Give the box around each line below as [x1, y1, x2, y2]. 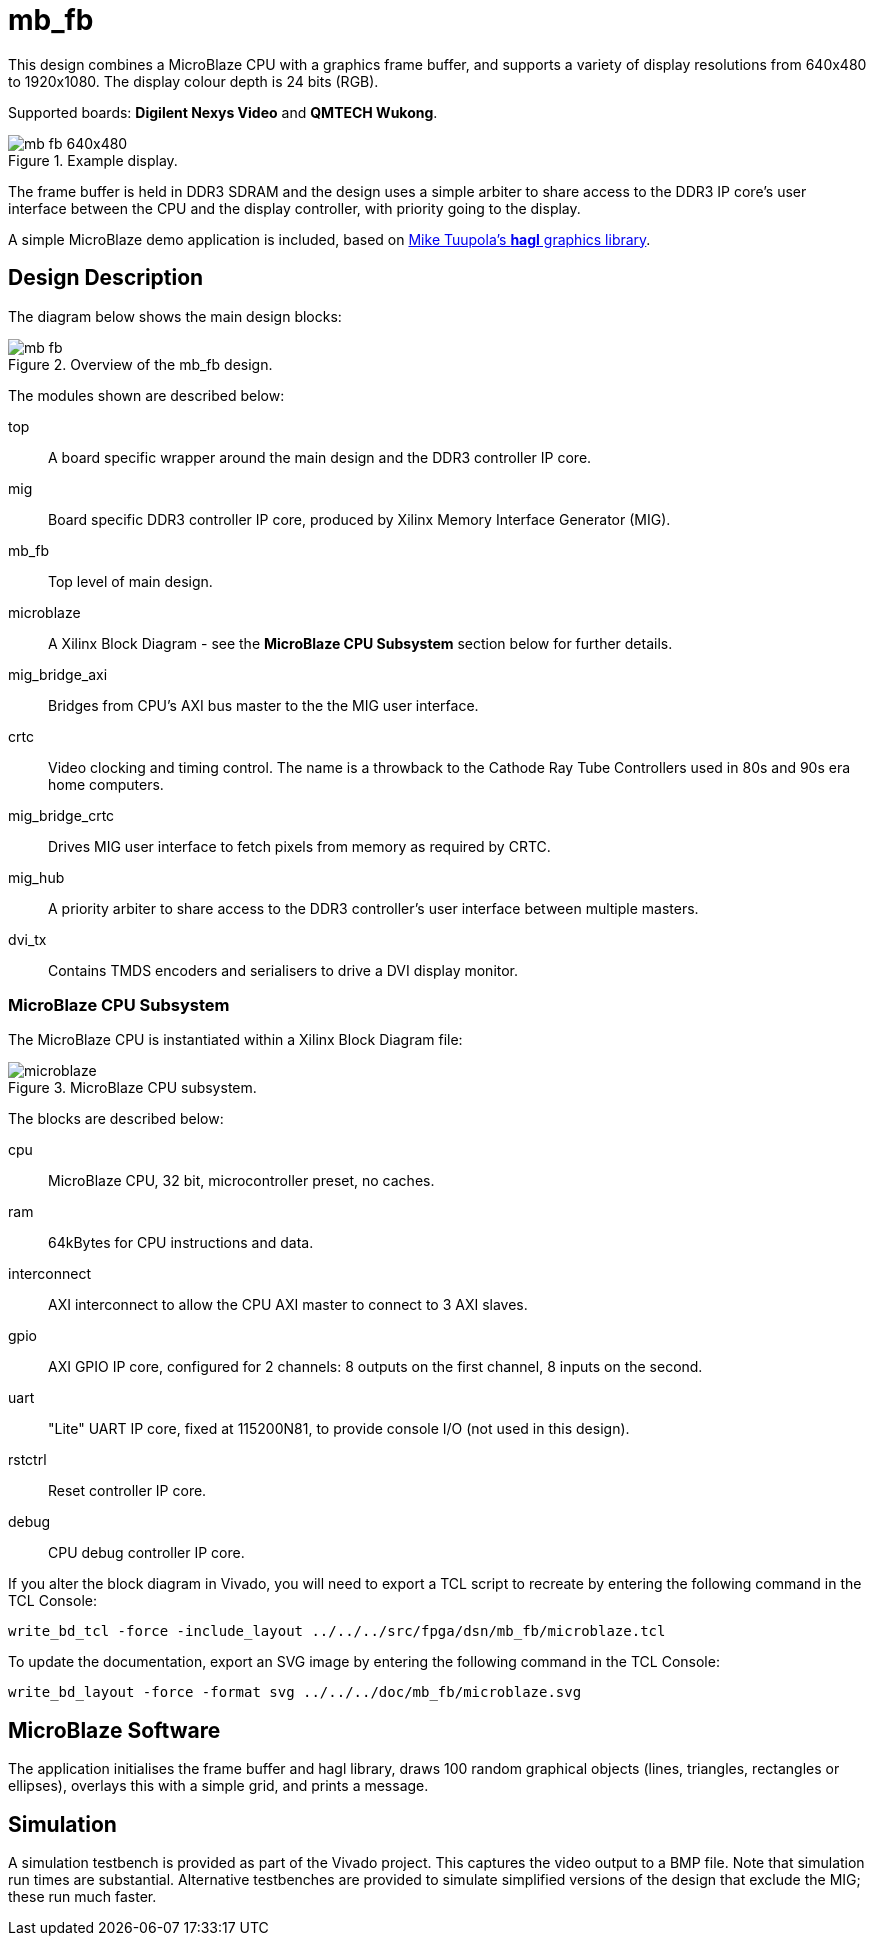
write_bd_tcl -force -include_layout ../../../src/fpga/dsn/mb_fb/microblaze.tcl [8, 1623, 666, 1640]
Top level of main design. [48, 572, 213, 590]
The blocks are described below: [8, 1110, 224, 1128]
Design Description [8, 265, 204, 291]
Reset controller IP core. [48, 1482, 207, 1500]
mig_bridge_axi [8, 665, 108, 683]
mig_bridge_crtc [8, 806, 115, 824]
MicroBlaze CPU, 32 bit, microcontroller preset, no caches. [48, 1172, 435, 1190]
